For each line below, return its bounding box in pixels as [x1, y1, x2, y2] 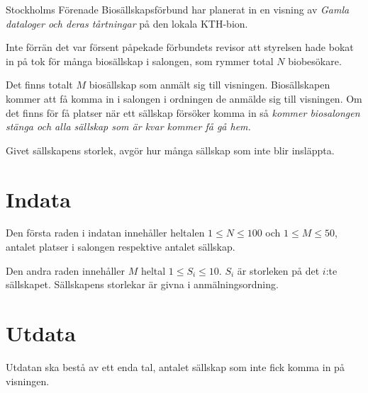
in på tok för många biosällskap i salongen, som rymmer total [6, 53, 274, 68]
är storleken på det [237, 263, 320, 278]
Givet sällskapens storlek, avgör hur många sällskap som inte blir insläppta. [6, 142, 335, 157]
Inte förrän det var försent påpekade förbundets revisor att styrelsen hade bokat [6, 40, 354, 55]
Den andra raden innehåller [6, 263, 125, 278]
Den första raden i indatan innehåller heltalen [6, 225, 205, 240]
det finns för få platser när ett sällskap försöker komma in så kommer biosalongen [6, 105, 360, 120]
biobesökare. [288, 53, 342, 68]
